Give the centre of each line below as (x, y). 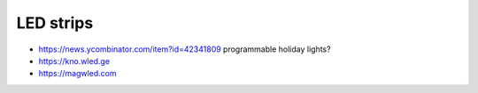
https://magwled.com (77, 74)
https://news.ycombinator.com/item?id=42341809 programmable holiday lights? (185, 49)
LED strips (55, 23)
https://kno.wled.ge (74, 61)
